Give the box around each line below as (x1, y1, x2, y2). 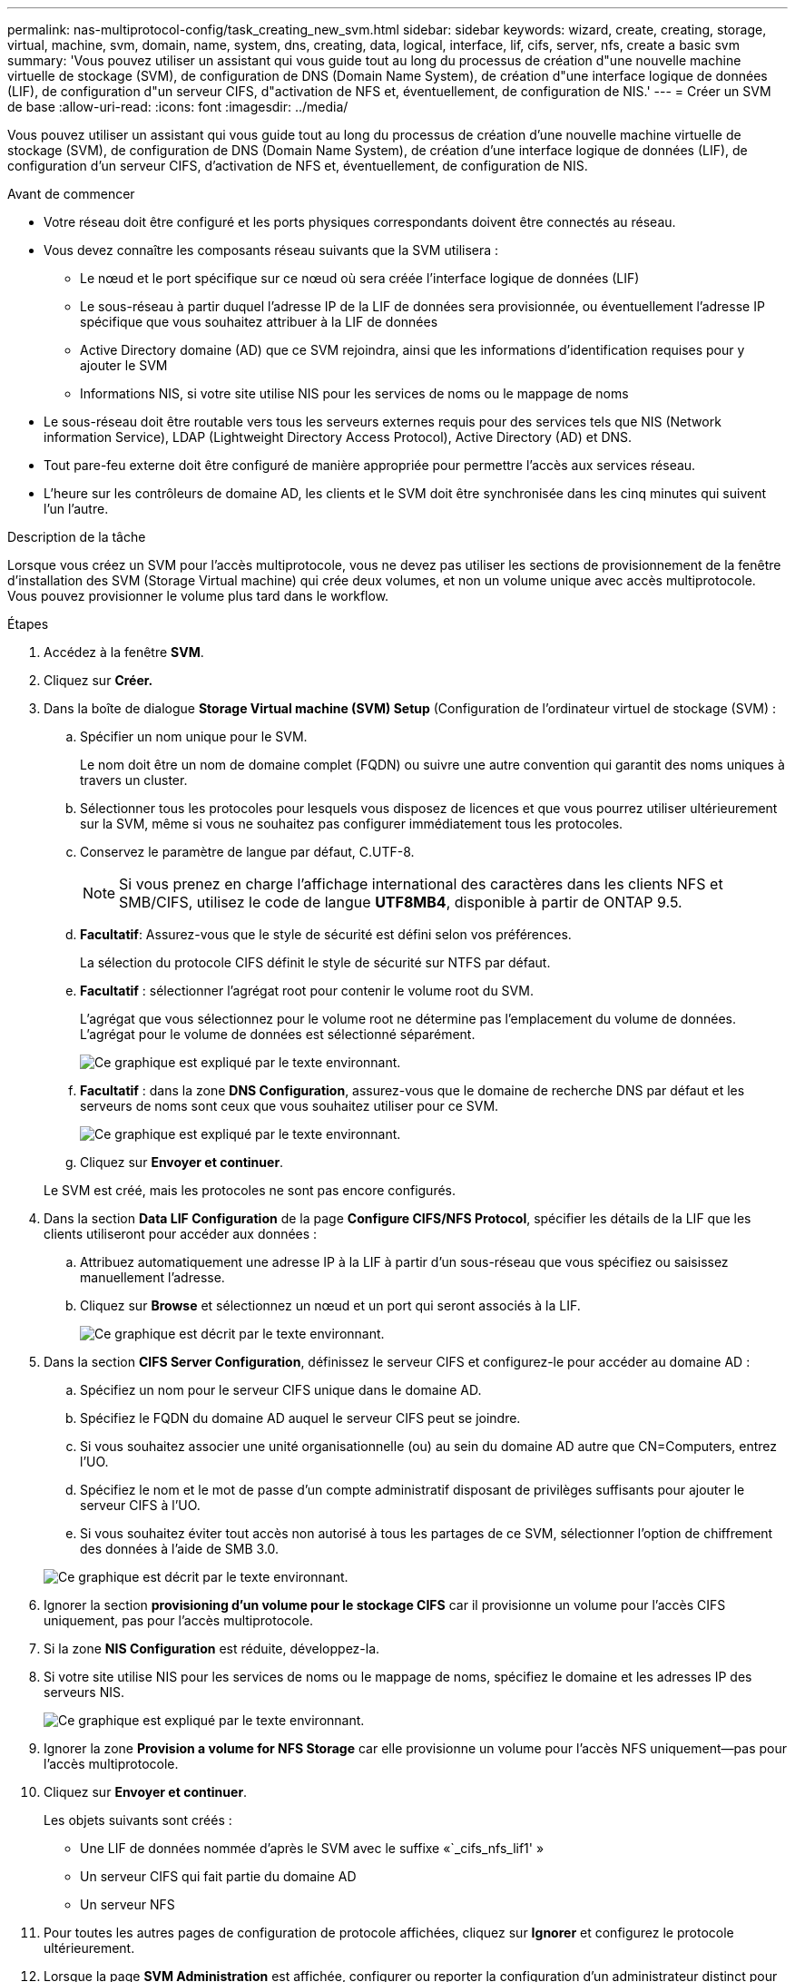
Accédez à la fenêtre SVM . (44, 644, 204, 660)
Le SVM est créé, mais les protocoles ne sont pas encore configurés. (44, 1182, 456, 1198)
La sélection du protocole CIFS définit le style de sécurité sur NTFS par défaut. (80, 955, 551, 970)
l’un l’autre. (44, 501, 109, 516)
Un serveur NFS (80, 1897, 175, 1912)
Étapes (7, 616, 49, 632)
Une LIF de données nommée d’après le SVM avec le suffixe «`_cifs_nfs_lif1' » (80, 1840, 545, 1856)
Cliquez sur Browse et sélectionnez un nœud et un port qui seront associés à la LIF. (80, 1298, 581, 1313)
